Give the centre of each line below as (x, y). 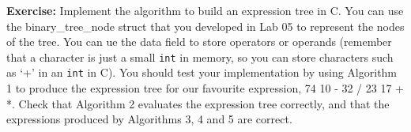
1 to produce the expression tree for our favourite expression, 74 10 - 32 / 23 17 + (205, 88)
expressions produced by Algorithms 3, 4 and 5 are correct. (149, 119)
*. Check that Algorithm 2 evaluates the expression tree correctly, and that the (198, 103)
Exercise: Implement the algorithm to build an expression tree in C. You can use (205, 10)
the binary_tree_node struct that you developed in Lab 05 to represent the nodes (205, 26)
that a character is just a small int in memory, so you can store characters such (200, 57)
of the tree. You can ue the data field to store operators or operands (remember (199, 41)
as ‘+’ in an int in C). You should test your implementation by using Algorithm (202, 72)
